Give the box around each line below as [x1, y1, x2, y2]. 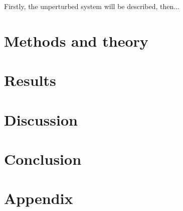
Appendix [4, 188, 73, 208]
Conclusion [4, 148, 82, 169]
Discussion [4, 109, 78, 130]
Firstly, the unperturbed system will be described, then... [4, 1, 179, 11]
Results [4, 70, 56, 90]
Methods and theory [4, 30, 148, 51]
